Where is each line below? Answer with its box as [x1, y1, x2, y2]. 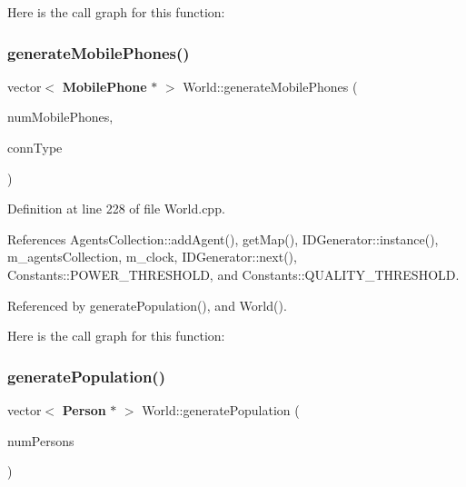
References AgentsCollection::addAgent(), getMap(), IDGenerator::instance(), [7, 229, 439, 248]
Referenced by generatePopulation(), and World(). [7, 295, 287, 314]
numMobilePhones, [7, 107, 114, 126]
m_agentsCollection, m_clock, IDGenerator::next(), [7, 247, 297, 266]
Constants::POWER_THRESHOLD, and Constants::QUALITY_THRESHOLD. [7, 264, 460, 283]
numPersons [7, 431, 74, 450]
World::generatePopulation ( [142, 400, 300, 419]
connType [7, 138, 63, 156]
